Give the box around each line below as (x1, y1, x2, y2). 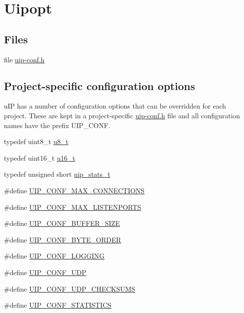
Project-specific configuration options (4, 78, 195, 93)
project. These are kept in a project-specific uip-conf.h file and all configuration (4, 110, 240, 120)
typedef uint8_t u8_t (4, 136, 69, 147)
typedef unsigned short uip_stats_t (4, 169, 110, 179)
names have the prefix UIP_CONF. (4, 120, 110, 130)
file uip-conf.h (4, 54, 45, 64)
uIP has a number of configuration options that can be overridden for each (4, 101, 226, 111)
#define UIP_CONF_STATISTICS (4, 300, 111, 310)
